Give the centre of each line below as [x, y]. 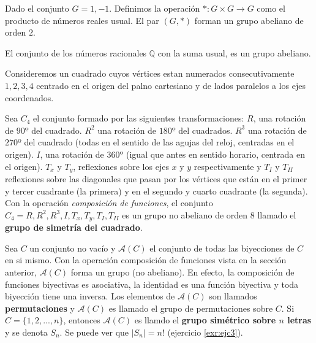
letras [299, 320]
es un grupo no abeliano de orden [185, 214]
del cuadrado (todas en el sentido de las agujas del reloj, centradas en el [159, 142]
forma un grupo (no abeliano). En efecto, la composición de [182, 272]
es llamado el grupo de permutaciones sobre [191, 308]
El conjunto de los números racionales [76, 52]
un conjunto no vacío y [73, 248]
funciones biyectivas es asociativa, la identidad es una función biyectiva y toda [152, 284]
